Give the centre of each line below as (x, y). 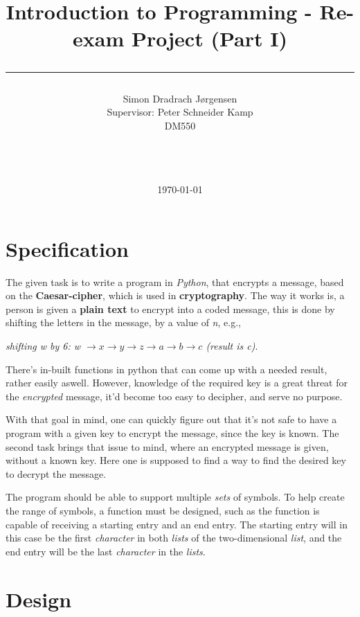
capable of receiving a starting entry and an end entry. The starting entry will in (177, 524)
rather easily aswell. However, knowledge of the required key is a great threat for (177, 383)
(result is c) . (232, 346)
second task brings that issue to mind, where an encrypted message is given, (167, 446)
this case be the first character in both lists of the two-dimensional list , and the (174, 538)
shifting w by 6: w (43, 346)
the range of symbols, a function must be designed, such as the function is (163, 510)
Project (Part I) (209, 38)
